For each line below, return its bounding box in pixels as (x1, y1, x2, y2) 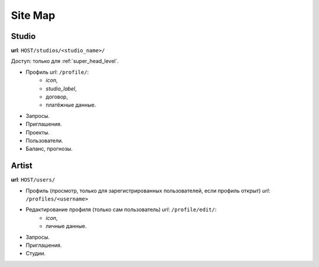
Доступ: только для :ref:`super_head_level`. (11, 58, 119, 65)
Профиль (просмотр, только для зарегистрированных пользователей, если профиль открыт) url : (25, 187, 271, 194)
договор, (45, 93, 68, 100)
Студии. (25, 250, 46, 257)
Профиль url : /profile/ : (25, 68, 89, 75)
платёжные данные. (45, 101, 96, 108)
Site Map (11, 9, 56, 22)
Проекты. (25, 128, 50, 136)
